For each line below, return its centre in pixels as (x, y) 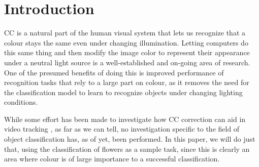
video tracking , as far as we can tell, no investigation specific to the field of (122, 129)
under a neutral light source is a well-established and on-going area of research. (127, 62)
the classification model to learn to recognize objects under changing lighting (123, 92)
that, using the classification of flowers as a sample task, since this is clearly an (127, 149)
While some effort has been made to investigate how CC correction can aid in (125, 119)
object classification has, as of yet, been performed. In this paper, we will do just (130, 139)
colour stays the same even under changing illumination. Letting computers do (126, 42)
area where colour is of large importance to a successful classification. (112, 159)
